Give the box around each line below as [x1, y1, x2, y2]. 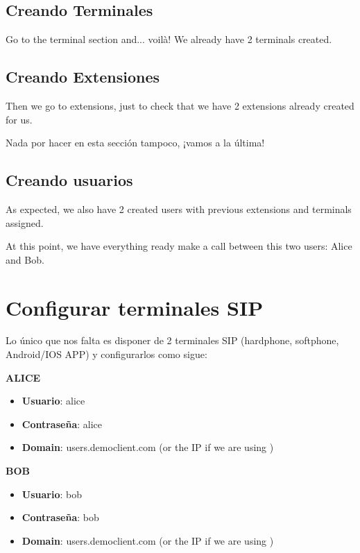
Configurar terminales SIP [6, 293, 264, 321]
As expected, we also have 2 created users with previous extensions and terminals [6, 201, 352, 216]
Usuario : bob [22, 486, 82, 501]
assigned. [6, 215, 44, 230]
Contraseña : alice [22, 416, 102, 431]
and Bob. [6, 252, 44, 266]
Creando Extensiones [6, 66, 160, 87]
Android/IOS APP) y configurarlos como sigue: [6, 347, 207, 361]
